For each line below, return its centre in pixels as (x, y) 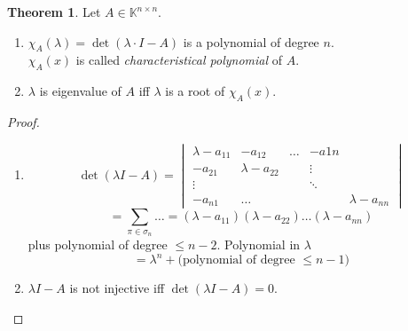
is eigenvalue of (80, 91)
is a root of (195, 91)
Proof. (24, 121)
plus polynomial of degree (98, 244)
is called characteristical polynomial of (179, 60)
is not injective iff (117, 288)
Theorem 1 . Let (54, 12)
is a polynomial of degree (251, 41)
